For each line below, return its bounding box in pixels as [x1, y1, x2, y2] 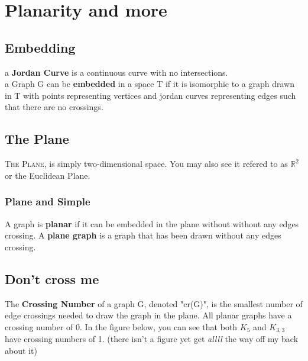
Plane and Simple [5, 194, 90, 209]
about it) [5, 344, 37, 356]
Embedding [5, 38, 76, 56]
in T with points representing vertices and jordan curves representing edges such [5, 89, 296, 101]
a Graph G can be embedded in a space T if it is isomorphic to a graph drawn [5, 78, 294, 90]
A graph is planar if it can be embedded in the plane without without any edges [5, 217, 299, 230]
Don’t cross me [5, 269, 99, 288]
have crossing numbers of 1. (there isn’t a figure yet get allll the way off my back [5, 333, 299, 345]
